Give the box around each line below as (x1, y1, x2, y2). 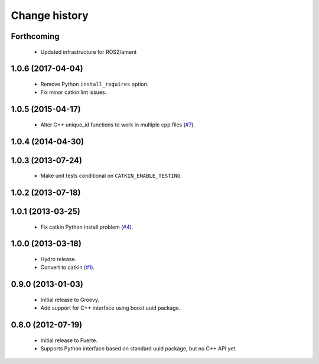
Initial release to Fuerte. (40, 337, 97, 344)
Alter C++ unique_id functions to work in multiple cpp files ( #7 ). (40, 121, 195, 128)
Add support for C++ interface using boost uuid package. (40, 304, 181, 311)
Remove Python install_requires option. (40, 80, 149, 87)
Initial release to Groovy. (40, 296, 100, 303)
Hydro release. (40, 256, 77, 263)
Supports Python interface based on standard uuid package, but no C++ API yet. (40, 345, 237, 352)
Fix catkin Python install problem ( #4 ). (40, 223, 134, 230)
